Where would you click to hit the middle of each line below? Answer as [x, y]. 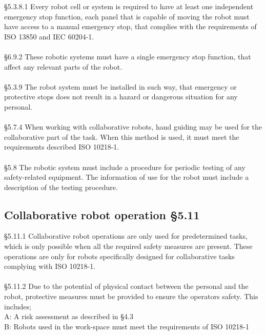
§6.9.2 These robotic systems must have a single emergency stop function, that [128, 56]
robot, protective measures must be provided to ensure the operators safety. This [131, 296]
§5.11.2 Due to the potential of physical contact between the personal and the [126, 286]
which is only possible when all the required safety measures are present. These [128, 246]
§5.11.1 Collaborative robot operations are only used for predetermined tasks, [126, 236]
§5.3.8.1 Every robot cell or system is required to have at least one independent [129, 6]
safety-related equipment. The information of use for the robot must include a [127, 177]
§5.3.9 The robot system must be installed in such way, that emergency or [120, 86]
